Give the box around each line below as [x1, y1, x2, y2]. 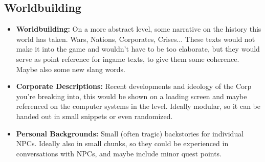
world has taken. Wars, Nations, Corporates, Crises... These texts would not [16, 33, 255, 44]
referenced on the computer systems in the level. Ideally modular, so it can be [16, 101, 260, 111]
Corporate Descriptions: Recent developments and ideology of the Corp [16, 81, 252, 91]
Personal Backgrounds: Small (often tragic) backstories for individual [16, 128, 244, 138]
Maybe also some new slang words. [16, 63, 125, 74]
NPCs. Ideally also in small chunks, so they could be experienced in [16, 138, 229, 149]
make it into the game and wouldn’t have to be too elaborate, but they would [16, 43, 260, 54]
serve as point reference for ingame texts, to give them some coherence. [16, 53, 239, 64]
